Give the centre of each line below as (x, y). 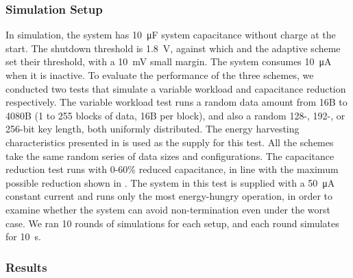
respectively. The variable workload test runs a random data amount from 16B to (176, 102)
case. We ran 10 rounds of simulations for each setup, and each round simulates (172, 223)
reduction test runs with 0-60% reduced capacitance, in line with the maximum (172, 169)
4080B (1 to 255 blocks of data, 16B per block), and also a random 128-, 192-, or (175, 115)
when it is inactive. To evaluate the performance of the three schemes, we (160, 75)
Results (26, 267)
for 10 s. (23, 236)
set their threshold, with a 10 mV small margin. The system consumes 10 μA (169, 61)
